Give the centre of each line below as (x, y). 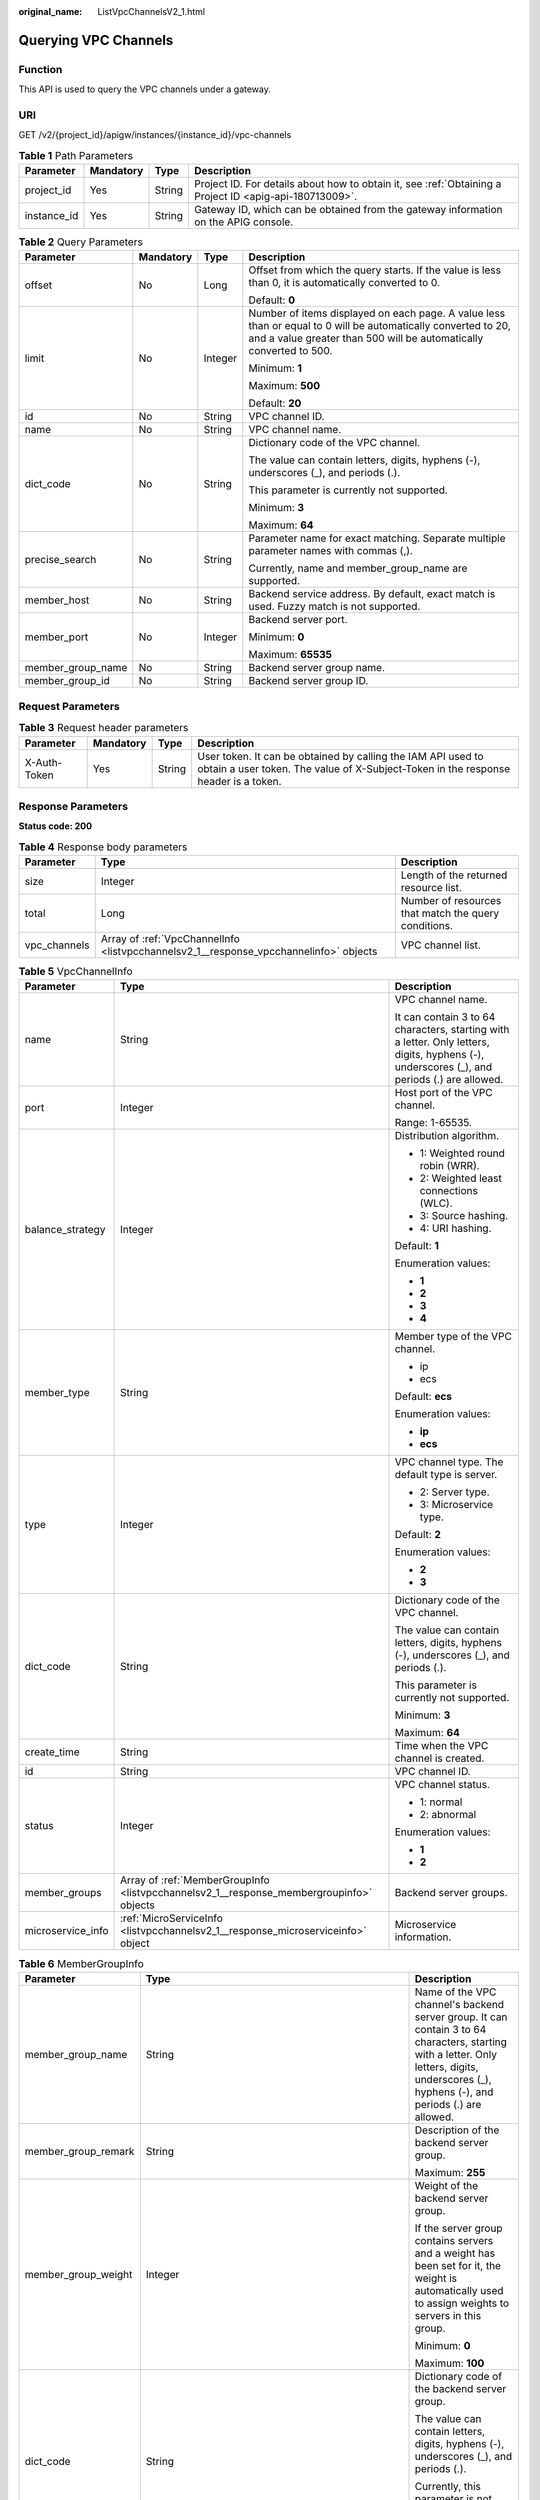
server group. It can (461, 2017)
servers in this (448, 2315)
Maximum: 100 (449, 2363)
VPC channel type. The (449, 1462)
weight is (436, 2278)
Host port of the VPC (444, 1093)
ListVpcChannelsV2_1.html (151, 11)
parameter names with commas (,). (331, 551)
